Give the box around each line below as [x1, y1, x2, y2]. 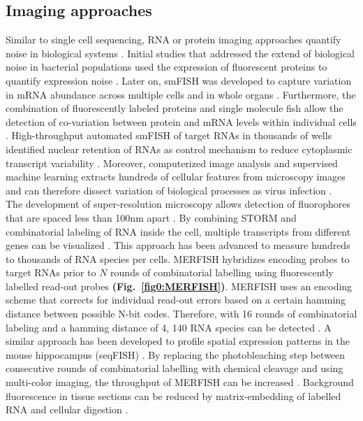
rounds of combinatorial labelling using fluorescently [110, 265, 334, 280]
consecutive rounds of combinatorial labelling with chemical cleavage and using [6, 361, 343, 376]
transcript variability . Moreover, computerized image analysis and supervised [6, 155, 338, 170]
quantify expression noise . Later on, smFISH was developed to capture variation [6, 73, 352, 87]
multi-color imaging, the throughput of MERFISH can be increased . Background [6, 375, 354, 390]
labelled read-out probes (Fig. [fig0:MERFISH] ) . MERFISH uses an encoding [6, 278, 353, 293]
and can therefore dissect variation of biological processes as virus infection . [6, 183, 332, 197]
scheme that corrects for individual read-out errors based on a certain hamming [6, 292, 346, 307]
